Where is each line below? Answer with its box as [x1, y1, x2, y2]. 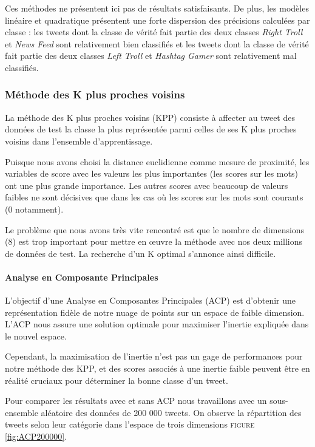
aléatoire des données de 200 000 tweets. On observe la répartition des [41, 406, 302, 418]
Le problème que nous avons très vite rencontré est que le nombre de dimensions [5, 223, 305, 236]
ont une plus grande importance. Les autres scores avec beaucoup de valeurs [5, 179, 288, 191]
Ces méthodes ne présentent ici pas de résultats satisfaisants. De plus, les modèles [5, 2, 309, 14]
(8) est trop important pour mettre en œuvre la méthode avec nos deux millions [5, 235, 303, 248]
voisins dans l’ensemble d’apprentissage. [5, 134, 153, 147]
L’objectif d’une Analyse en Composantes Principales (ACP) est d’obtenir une [5, 294, 296, 307]
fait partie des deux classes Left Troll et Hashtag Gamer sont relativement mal [5, 49, 297, 62]
